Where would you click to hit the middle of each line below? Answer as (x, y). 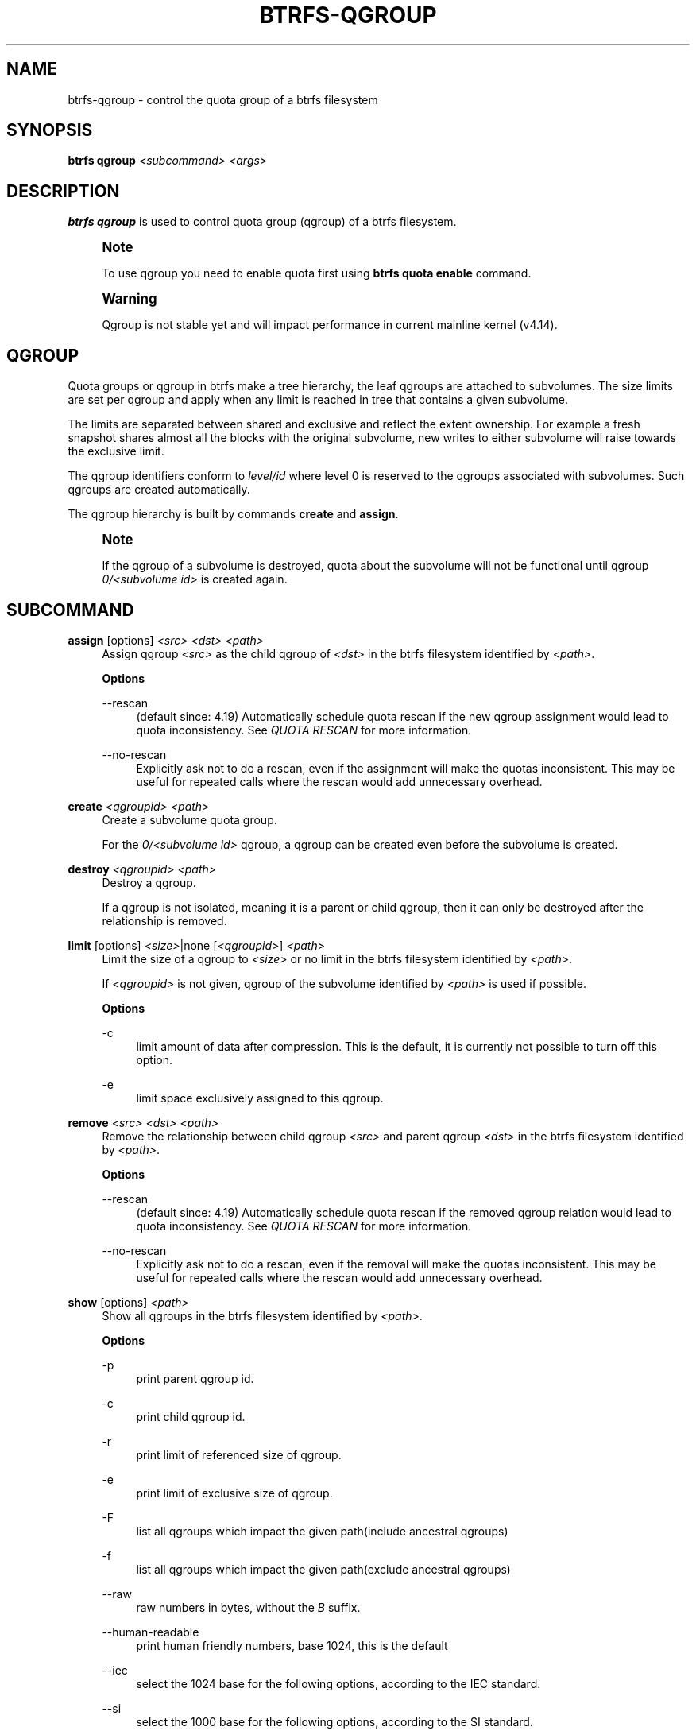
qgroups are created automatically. (159, 490)
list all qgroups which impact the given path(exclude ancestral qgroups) (323, 1569)
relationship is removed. (164, 920)
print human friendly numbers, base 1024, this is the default (292, 1645)
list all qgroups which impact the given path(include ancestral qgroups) (322, 1531)
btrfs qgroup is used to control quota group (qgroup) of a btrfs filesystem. (262, 222)
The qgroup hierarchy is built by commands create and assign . (233, 514)
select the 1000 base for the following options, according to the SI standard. (334, 1721)
